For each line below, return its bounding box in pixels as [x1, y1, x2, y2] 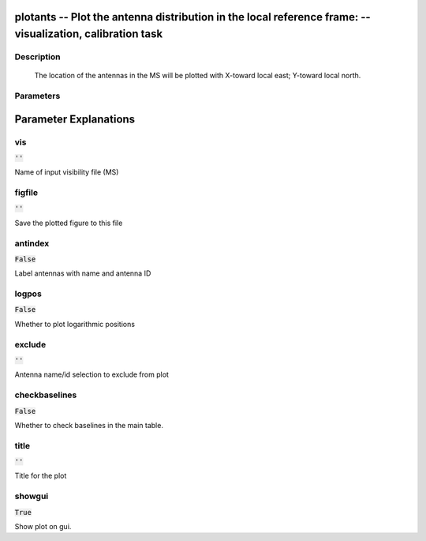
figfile [14, 187, 39, 198]
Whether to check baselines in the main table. [14, 420, 163, 430]
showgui [14, 490, 49, 502]
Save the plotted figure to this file [14, 218, 123, 227]
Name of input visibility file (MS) [14, 167, 119, 177]
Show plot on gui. [14, 522, 72, 531]
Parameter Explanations [14, 112, 136, 126]
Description [14, 51, 61, 62]
